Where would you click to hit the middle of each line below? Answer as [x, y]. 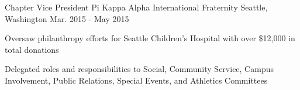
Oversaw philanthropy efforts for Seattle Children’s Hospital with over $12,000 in [150, 38]
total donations [32, 49]
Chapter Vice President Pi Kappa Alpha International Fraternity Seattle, [136, 7]
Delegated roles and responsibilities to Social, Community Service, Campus [139, 69]
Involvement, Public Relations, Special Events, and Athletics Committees [136, 80]
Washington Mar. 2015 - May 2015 [67, 18]
